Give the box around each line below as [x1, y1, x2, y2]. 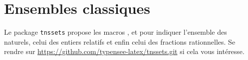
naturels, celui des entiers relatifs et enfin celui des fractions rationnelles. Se [4, 36, 236, 47]
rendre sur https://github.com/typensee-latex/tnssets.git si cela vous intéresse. [4, 46, 245, 57]
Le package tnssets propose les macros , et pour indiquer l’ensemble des [4, 27, 227, 37]
